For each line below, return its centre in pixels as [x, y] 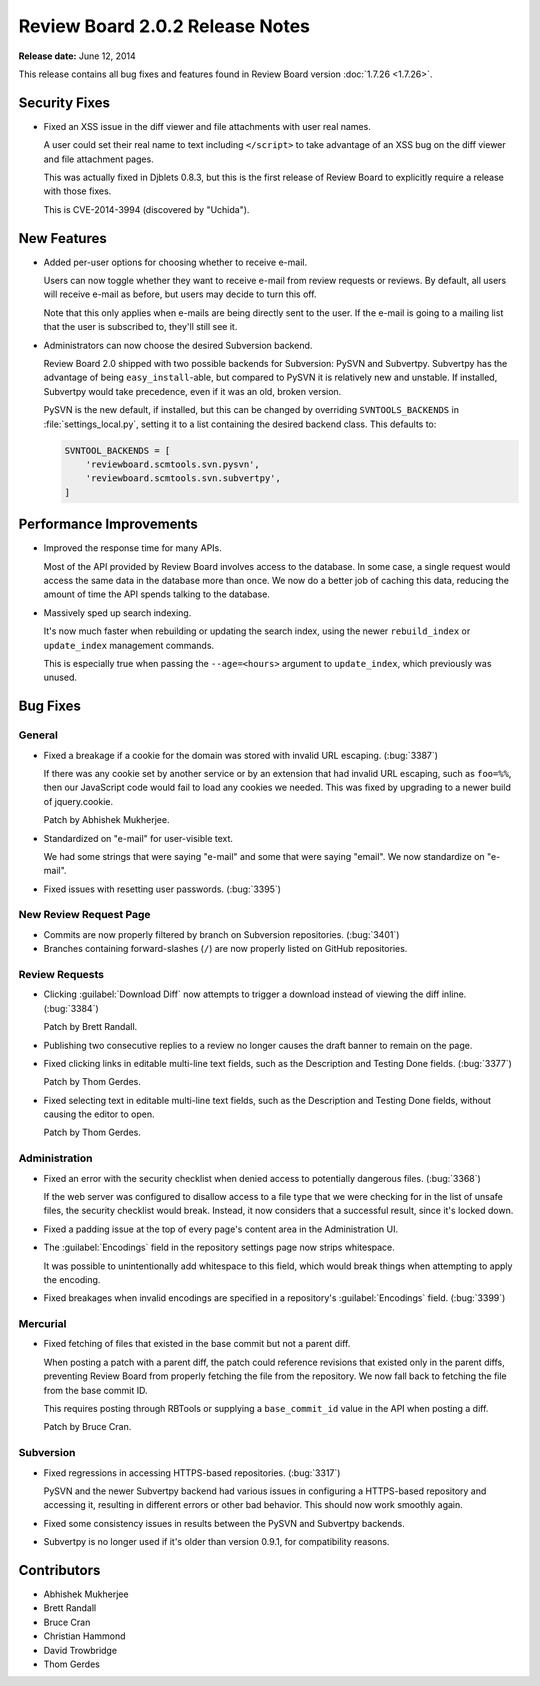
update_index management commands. [129, 645]
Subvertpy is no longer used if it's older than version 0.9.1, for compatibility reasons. [216, 1542]
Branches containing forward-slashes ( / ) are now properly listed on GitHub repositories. [225, 949]
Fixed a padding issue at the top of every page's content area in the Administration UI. [221, 1229]
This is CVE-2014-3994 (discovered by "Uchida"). [146, 209]
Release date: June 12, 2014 [77, 56]
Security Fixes [64, 102]
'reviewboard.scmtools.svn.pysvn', [172, 464]
